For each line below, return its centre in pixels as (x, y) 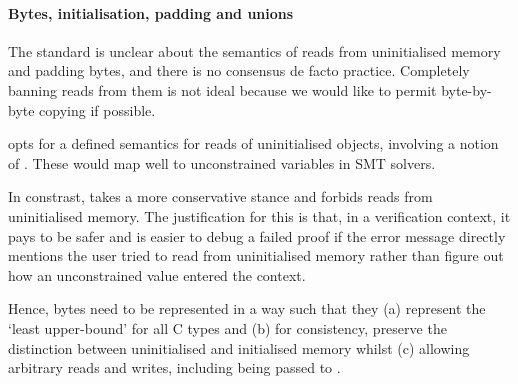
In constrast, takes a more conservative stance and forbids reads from (220, 196)
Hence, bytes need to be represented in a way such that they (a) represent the (247, 308)
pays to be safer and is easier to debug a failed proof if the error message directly (257, 235)
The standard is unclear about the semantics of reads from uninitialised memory (254, 50)
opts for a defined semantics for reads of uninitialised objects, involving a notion (253, 143)
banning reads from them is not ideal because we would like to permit (222, 89)
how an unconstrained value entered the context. (157, 274)
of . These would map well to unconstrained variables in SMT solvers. (222, 162)
